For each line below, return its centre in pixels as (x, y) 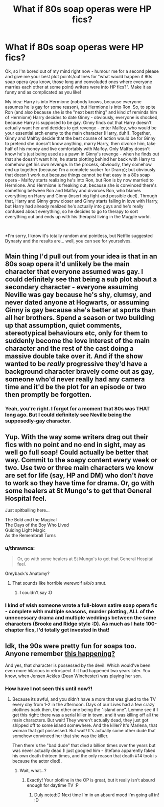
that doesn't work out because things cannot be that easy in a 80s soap (78, 175)
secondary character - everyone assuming (72, 287)
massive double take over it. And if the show (74, 356)
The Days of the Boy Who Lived (37, 525)
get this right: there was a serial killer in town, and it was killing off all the (85, 715)
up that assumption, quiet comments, (63, 326)
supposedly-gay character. (38, 421)
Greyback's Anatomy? (27, 573)
